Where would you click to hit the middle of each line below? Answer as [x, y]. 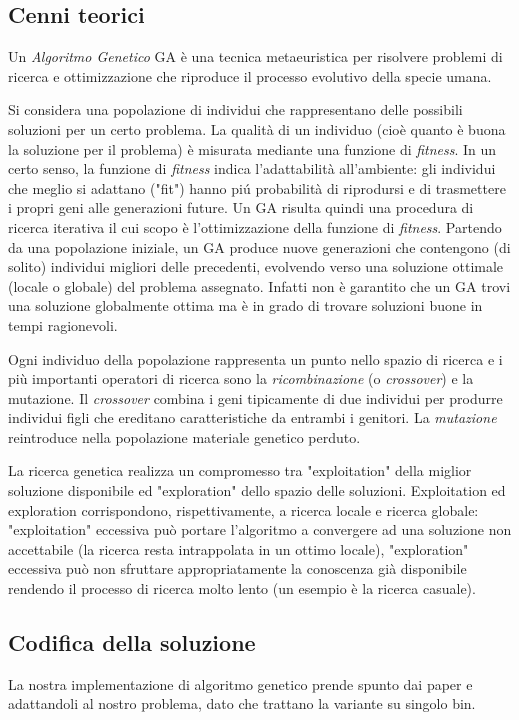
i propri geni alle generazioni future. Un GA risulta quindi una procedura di [241, 207]
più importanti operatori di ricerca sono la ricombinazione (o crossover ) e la [241, 378]
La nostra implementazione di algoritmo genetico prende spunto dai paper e [240, 683]
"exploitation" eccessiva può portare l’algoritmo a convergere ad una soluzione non [260, 529]
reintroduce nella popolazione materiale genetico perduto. [184, 436]
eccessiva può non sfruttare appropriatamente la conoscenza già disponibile [237, 568]
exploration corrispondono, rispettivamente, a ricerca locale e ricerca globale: [243, 509]
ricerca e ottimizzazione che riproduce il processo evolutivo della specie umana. [250, 75]
